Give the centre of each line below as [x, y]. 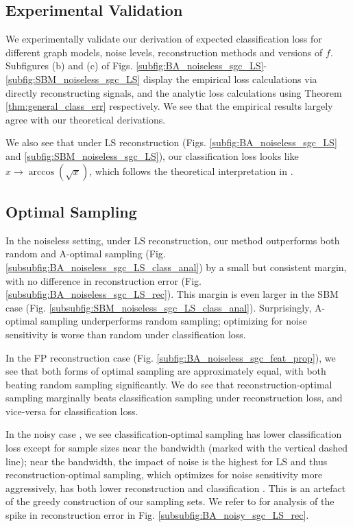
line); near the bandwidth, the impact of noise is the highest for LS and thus [167, 461]
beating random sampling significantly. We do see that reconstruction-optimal [169, 384]
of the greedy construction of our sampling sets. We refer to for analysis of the [170, 501]
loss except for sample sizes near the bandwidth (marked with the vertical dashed [177, 448]
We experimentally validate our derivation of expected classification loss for [164, 39]
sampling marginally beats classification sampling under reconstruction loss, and [174, 398]
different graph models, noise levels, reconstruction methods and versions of [164, 52]
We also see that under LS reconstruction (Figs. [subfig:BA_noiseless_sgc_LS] [171, 142]
